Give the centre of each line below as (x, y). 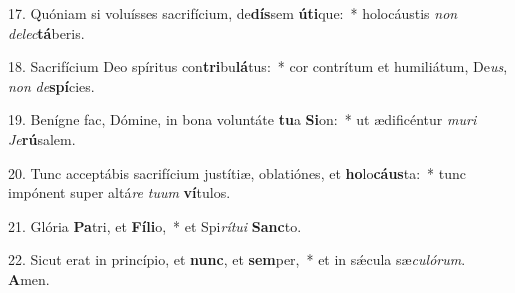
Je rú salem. (42, 138)
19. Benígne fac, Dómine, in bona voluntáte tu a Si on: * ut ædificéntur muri (242, 119)
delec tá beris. (46, 32)
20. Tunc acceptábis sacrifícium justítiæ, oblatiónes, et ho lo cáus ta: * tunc (237, 172)
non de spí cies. (51, 85)
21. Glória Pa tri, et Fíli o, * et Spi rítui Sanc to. (155, 225)
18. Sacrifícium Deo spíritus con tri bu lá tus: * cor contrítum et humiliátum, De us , (258, 66)
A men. (29, 278)
